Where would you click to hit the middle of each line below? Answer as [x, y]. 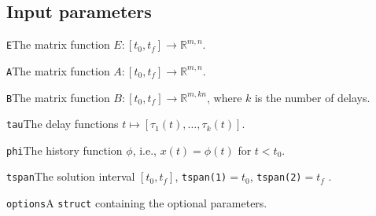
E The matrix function [58, 44]
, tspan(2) [276, 176]
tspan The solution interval [71, 176]
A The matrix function [58, 70]
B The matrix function [58, 97]
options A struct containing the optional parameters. [137, 203]
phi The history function [65, 150]
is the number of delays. [312, 97]
